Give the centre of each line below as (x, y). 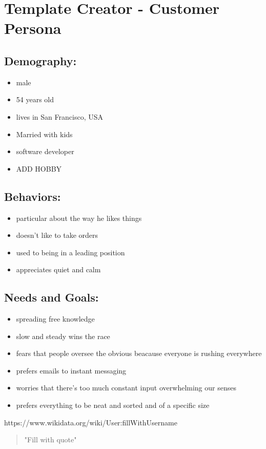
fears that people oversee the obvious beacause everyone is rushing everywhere (139, 353)
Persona (33, 28)
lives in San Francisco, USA (59, 116)
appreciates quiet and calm (58, 269)
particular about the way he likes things (79, 218)
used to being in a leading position (70, 252)
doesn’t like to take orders (57, 235)
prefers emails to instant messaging (71, 370)
